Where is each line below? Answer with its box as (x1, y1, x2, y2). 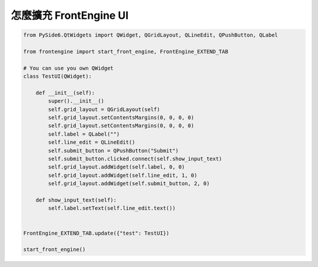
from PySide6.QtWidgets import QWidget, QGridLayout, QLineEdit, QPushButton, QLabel (23, 32, 278, 38)
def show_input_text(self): (35, 196, 117, 203)
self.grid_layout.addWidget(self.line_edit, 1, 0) (48, 172, 197, 179)
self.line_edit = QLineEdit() (48, 139, 135, 146)
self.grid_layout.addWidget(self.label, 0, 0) (48, 164, 185, 170)
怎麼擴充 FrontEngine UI (11, 9, 129, 22)
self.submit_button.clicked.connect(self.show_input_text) (48, 156, 223, 162)
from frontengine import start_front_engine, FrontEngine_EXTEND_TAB (23, 48, 228, 55)
